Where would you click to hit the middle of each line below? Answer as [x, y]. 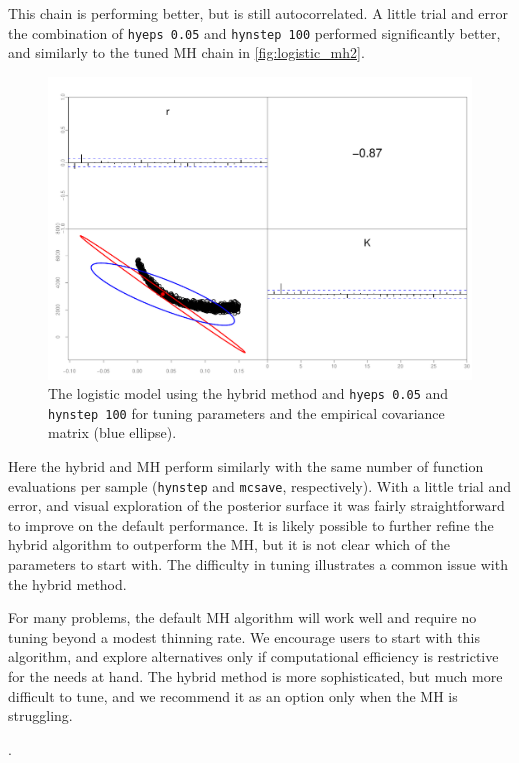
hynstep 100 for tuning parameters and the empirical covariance [246, 412]
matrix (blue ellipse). [112, 432]
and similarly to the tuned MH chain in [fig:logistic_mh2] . [186, 52]
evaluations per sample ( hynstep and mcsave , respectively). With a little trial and [259, 485]
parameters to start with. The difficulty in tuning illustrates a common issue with [258, 564]
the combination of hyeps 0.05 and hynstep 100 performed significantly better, [254, 32]
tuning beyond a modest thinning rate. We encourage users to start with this [244, 636]
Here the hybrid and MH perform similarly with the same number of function [246, 466]
